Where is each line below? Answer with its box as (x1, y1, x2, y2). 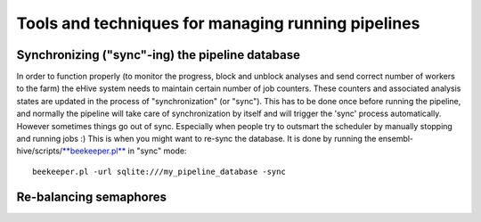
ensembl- (378, 134, 414, 144)
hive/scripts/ (16, 145, 63, 156)
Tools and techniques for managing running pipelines (16, 13, 420, 33)
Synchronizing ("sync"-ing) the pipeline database (16, 47, 300, 62)
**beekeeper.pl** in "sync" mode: (62, 145, 187, 156)
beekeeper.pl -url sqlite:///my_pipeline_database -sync (32, 166, 287, 177)
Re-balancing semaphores (16, 189, 167, 204)
